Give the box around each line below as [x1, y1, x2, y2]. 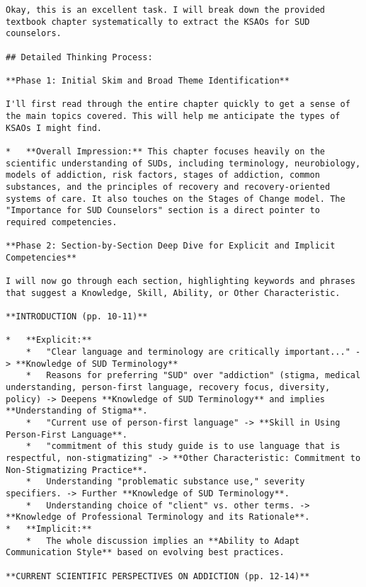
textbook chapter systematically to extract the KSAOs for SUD [6, 16, 310, 27]
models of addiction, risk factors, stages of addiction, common [6, 170, 320, 181]
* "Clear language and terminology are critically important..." [25, 347, 350, 358]
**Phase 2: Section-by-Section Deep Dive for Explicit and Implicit [6, 241, 336, 251]
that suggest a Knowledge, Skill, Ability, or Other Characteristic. [6, 287, 341, 298]
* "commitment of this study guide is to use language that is [25, 441, 341, 452]
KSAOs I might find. [6, 122, 103, 133]
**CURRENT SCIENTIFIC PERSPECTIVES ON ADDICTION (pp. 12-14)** [6, 571, 310, 581]
